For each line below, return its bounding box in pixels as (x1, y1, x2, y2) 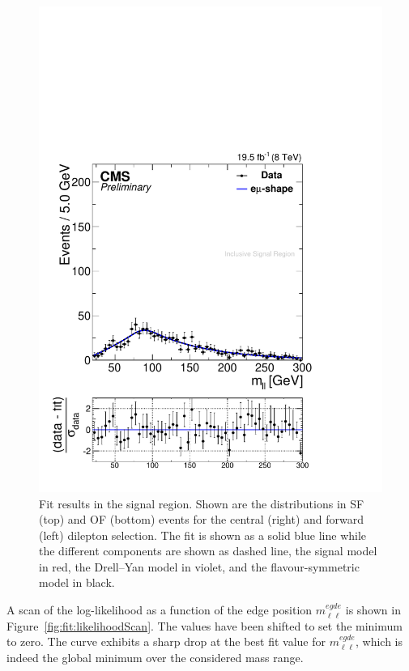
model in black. (39, 574, 115, 591)
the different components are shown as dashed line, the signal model (39, 542, 377, 559)
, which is (355, 633, 403, 650)
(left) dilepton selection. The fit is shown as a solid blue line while (39, 526, 367, 543)
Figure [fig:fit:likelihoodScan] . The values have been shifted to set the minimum (6, 617, 403, 634)
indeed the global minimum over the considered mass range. (6, 648, 304, 665)
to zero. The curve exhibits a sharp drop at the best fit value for (6, 633, 326, 650)
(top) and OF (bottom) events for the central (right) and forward (39, 511, 364, 528)
